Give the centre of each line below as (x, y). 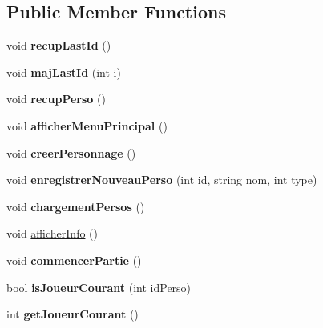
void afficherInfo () (52, 233)
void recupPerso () (56, 99)
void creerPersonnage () (71, 152)
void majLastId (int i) (64, 72)
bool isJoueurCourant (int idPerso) (99, 287)
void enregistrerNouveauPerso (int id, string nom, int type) (162, 180)
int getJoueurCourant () (73, 314)
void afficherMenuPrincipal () (87, 125)
